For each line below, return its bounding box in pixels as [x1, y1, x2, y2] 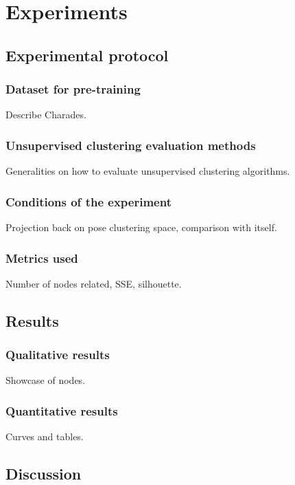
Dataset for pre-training [5, 80, 141, 98]
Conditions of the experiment [5, 193, 172, 210]
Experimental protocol [5, 44, 169, 65]
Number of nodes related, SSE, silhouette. [5, 276, 182, 290]
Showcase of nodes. [5, 373, 86, 387]
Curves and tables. [5, 429, 84, 444]
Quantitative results [5, 402, 118, 419]
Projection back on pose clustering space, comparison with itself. [5, 220, 277, 234]
